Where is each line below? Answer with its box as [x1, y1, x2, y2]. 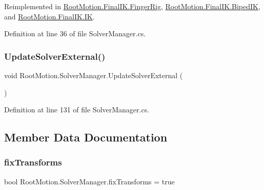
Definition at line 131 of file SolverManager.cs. [4, 104, 150, 115]
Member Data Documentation [4, 129, 168, 145]
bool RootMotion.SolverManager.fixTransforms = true [4, 176, 175, 186]
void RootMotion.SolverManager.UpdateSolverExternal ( [4, 70, 183, 80]
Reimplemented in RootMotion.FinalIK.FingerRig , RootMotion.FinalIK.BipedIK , [4, 1, 260, 11]
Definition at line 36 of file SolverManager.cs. [4, 28, 146, 39]
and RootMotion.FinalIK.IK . [4, 11, 95, 21]
